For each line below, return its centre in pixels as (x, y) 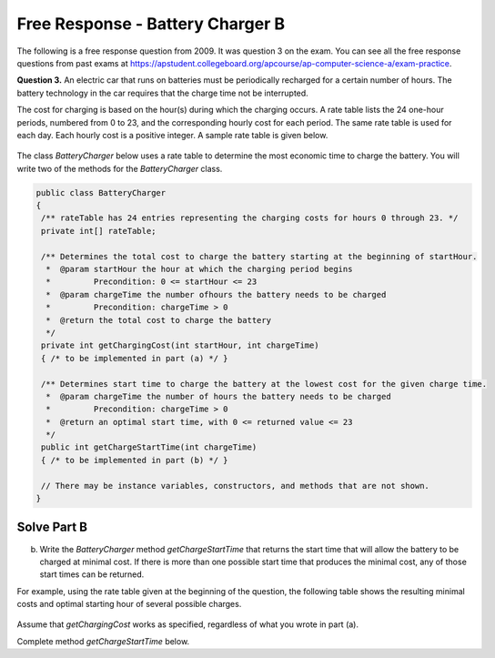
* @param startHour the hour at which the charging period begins (199, 269)
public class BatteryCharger (101, 192)
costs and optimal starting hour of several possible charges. (129, 604)
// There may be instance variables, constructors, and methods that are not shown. (235, 486)
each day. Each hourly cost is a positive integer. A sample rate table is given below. (172, 135)
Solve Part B (52, 527)
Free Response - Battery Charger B (151, 24)
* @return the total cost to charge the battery (159, 320)
